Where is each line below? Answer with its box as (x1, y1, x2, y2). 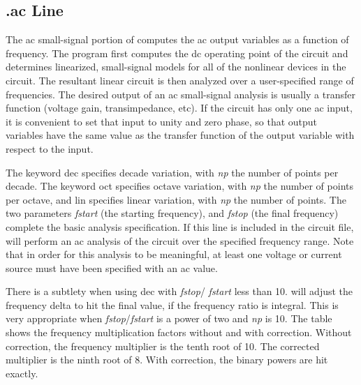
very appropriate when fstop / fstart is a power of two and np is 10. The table (6, 311, 332, 326)
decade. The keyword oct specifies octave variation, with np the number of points (6, 179, 353, 193)
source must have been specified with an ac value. (6, 260, 218, 275)
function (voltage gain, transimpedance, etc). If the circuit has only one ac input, (6, 100, 353, 115)
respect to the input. (6, 141, 94, 156)
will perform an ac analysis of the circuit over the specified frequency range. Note (6, 233, 354, 248)
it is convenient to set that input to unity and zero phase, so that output (6, 114, 318, 128)
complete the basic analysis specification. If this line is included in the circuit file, (6, 219, 354, 234)
